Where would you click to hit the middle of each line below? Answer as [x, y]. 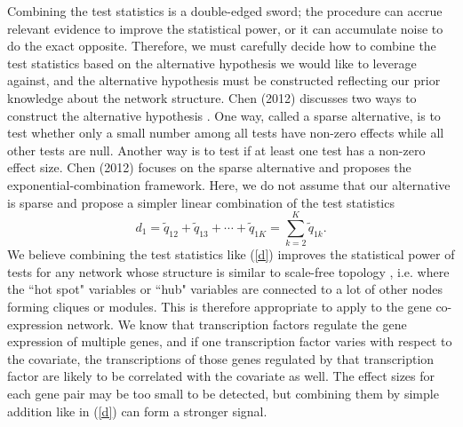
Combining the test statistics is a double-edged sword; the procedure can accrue [225, 11]
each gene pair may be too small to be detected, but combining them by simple [223, 393]
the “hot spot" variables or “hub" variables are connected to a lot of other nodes [225, 289]
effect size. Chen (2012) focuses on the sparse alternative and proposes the [209, 167]
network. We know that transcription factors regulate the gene [237, 324]
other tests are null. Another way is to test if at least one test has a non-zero [216, 150]
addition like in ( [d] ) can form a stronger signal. [137, 411]
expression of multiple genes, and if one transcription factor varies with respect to [230, 341]
